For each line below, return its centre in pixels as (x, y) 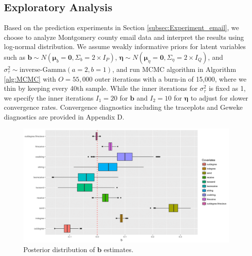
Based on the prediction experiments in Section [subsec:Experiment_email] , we (122, 27)
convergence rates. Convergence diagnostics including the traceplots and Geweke (123, 107)
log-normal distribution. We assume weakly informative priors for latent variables (125, 46)
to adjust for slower (219, 97)
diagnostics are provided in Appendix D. (64, 116)
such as (15, 57)
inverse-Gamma (43, 70)
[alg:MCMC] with (30, 78)
